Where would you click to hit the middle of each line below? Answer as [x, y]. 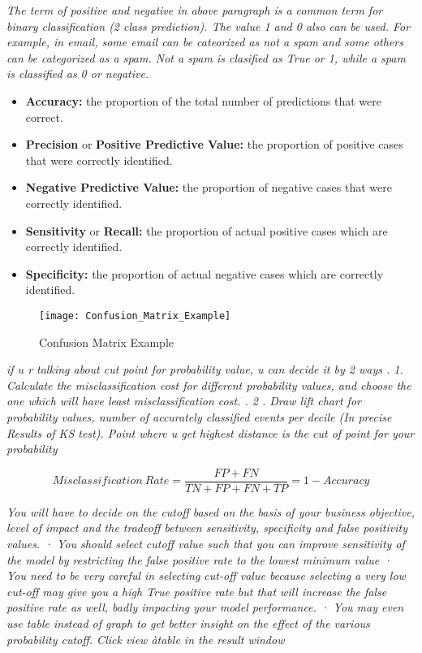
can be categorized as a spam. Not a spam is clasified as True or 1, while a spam [206, 57]
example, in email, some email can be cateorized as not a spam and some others [205, 42]
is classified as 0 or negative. [78, 74]
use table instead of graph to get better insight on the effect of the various [188, 623]
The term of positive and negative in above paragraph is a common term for [195, 10]
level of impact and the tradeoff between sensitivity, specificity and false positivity [207, 528]
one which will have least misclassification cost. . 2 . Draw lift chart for [184, 401]
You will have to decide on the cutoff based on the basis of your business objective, [211, 511]
